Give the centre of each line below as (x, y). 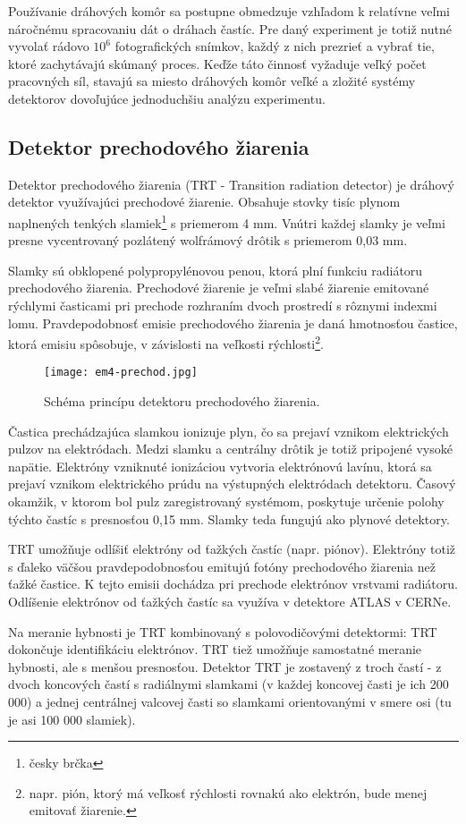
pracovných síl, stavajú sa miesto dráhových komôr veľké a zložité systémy (212, 81)
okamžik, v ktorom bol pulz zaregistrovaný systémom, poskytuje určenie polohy (226, 501)
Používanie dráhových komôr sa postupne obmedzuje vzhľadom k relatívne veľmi (229, 11)
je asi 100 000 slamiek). (72, 719)
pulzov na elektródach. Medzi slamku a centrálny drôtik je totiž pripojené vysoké (230, 449)
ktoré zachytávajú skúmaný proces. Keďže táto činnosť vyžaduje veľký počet (217, 63)
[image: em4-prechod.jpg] (121, 373)
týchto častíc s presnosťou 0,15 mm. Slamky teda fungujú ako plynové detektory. (229, 518)
